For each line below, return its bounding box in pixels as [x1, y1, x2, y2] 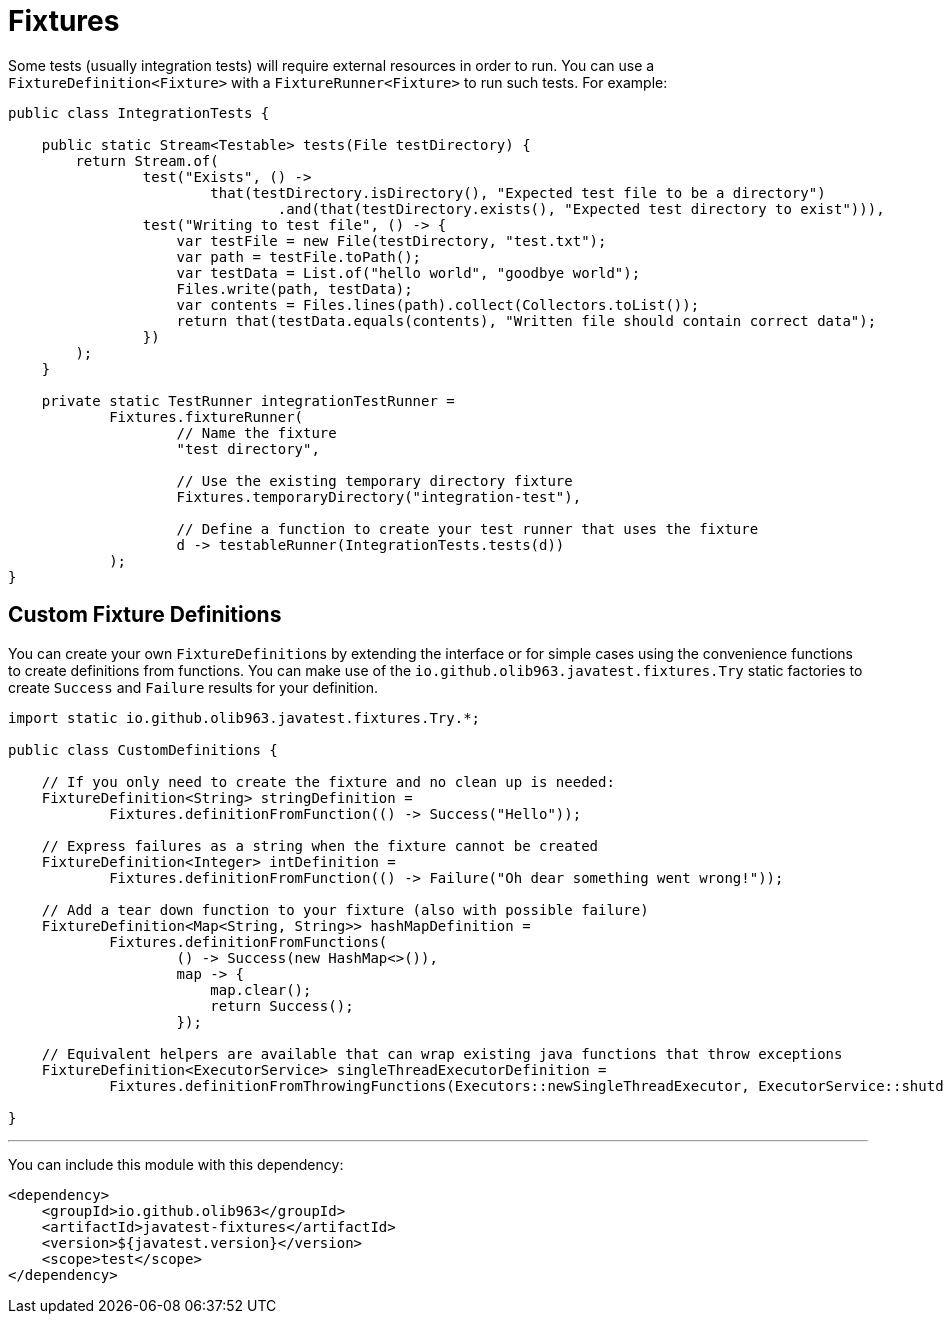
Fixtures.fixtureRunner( [109, 408, 304, 425]
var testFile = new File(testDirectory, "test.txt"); [176, 232, 607, 249]
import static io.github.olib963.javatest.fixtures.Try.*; [8, 709, 481, 726]
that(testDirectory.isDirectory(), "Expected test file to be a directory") [210, 184, 826, 201]
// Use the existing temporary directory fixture [176, 472, 573, 489]
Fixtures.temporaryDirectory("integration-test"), [176, 488, 582, 505]
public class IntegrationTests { [8, 104, 270, 121]
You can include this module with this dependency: [8, 1155, 344, 1173]
